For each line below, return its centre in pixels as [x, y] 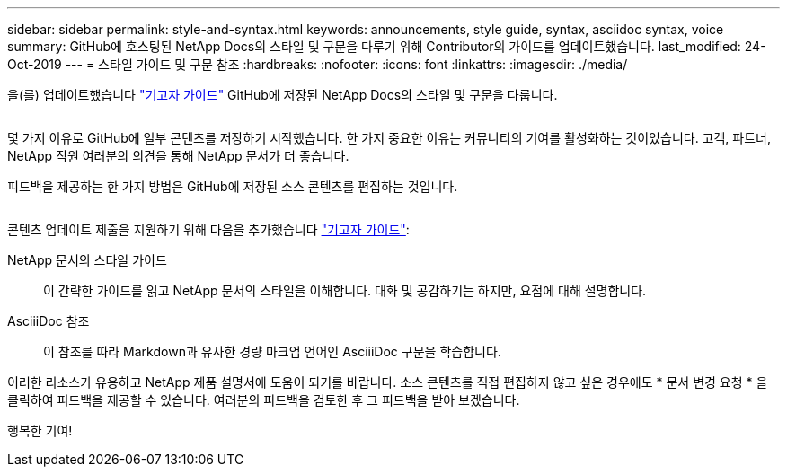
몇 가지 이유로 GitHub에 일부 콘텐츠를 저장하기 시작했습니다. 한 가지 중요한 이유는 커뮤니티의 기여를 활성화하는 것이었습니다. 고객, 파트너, [389, 138]
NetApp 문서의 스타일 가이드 [87, 260]
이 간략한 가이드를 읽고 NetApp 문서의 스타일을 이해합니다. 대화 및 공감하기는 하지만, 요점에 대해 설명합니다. [345, 290]
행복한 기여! [40, 430]
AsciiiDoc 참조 [49, 321]
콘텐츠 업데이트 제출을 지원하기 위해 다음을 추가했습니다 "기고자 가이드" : [208, 229]
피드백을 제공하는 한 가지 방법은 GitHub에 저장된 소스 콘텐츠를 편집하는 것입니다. [233, 186]
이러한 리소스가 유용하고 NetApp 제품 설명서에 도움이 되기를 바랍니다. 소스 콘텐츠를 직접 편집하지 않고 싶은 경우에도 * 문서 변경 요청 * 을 [388, 382]
